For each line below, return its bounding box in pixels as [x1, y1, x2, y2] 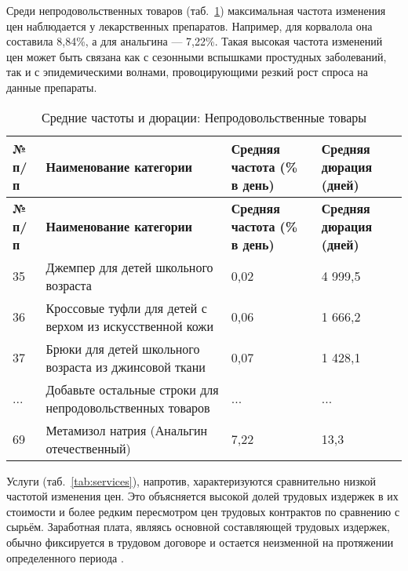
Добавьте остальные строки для [46, 380, 219, 398]
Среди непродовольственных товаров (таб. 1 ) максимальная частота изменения [6, 2, 386, 18]
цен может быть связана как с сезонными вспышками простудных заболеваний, [6, 48, 387, 64]
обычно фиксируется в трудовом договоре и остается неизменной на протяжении [6, 533, 394, 550]
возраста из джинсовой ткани [46, 357, 206, 376]
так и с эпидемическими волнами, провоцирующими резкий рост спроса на [6, 64, 369, 80]
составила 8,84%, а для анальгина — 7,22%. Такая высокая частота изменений [6, 33, 383, 49]
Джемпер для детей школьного [46, 257, 213, 276]
